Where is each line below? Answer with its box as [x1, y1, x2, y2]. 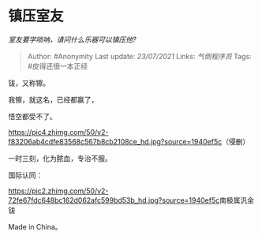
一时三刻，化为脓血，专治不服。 [8, 153, 112, 162]
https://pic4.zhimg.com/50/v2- [8, 127, 109, 136]
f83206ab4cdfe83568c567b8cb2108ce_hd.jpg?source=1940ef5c [8, 136, 223, 146]
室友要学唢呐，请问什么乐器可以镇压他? [8, 35, 137, 44]
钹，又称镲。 [8, 78, 50, 88]
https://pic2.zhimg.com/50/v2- [8, 186, 109, 196]
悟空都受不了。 [8, 111, 57, 121]
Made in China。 [8, 222, 62, 231]
